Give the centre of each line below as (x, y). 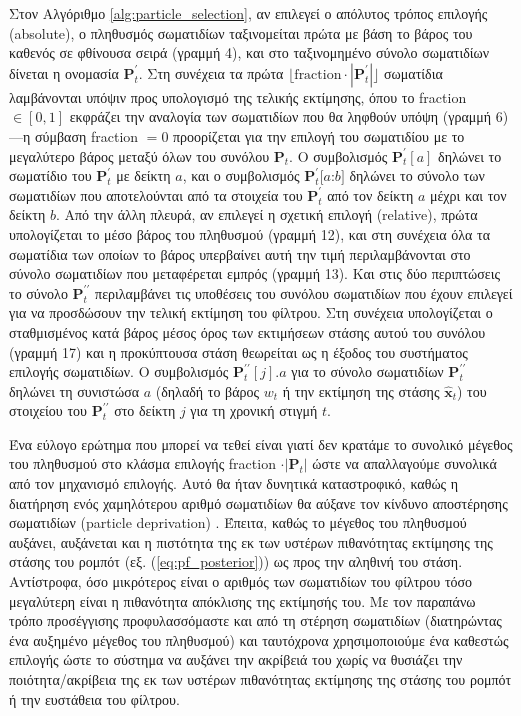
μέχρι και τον (468, 194)
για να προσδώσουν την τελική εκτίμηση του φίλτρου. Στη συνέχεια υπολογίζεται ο (251, 312)
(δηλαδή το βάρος (207, 390)
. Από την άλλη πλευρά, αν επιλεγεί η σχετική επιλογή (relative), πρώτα (266, 214)
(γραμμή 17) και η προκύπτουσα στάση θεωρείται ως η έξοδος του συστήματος (238, 351)
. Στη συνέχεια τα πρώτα (211, 72)
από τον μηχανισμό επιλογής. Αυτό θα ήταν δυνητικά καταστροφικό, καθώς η (234, 483)
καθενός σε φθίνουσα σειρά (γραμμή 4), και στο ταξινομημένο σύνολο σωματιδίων (249, 52)
